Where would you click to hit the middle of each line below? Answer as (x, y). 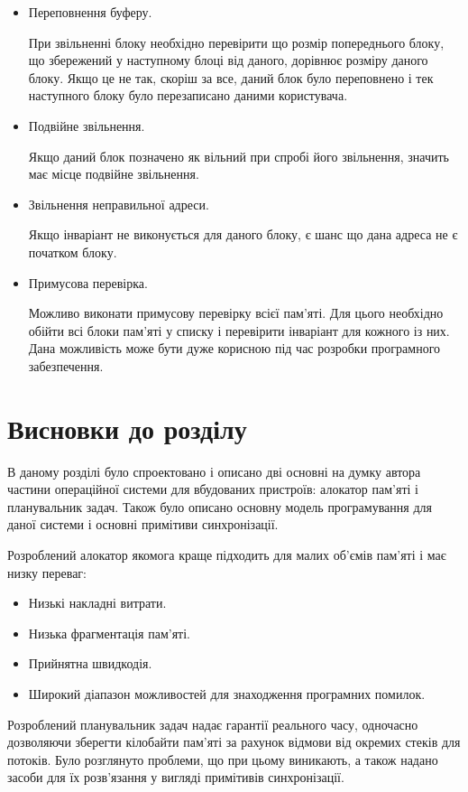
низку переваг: (47, 572)
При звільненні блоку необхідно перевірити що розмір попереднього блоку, (236, 42)
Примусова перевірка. (88, 282)
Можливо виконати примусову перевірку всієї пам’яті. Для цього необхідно (236, 313)
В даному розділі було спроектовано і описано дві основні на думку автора (214, 471)
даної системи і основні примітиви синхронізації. (143, 524)
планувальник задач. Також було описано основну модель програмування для (220, 506)
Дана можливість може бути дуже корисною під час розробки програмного (234, 348)
